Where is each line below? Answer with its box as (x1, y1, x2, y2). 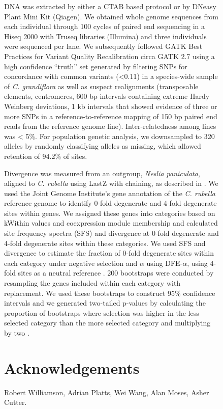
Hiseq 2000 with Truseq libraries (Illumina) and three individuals (4, 31, 207, 41)
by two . (4, 328, 29, 338)
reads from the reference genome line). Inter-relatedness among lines (4, 121, 216, 131)
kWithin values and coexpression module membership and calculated (4, 217, 218, 228)
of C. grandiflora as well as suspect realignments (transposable (4, 80, 199, 91)
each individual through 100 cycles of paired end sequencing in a (4, 21, 205, 32)
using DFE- (146, 257, 183, 268)
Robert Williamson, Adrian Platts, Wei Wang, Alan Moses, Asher (4, 387, 209, 397)
